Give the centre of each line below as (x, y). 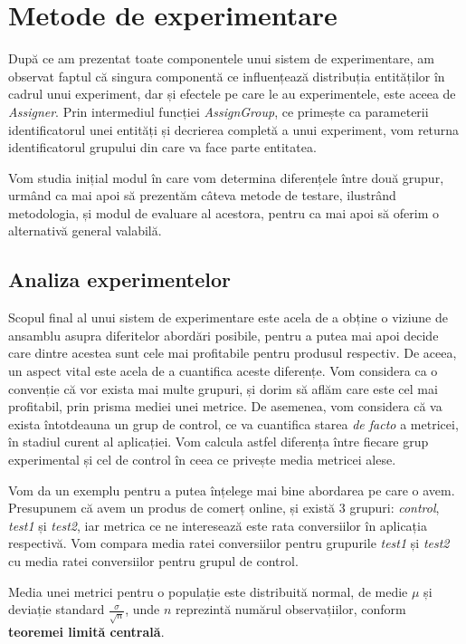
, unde (143, 609)
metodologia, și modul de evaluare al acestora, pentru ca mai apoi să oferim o (223, 212)
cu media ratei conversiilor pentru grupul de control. (153, 560)
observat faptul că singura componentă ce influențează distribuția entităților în (227, 76)
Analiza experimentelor (120, 279)
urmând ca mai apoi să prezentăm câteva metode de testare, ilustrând (202, 195)
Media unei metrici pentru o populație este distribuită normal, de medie (208, 591)
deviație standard (57, 609)
